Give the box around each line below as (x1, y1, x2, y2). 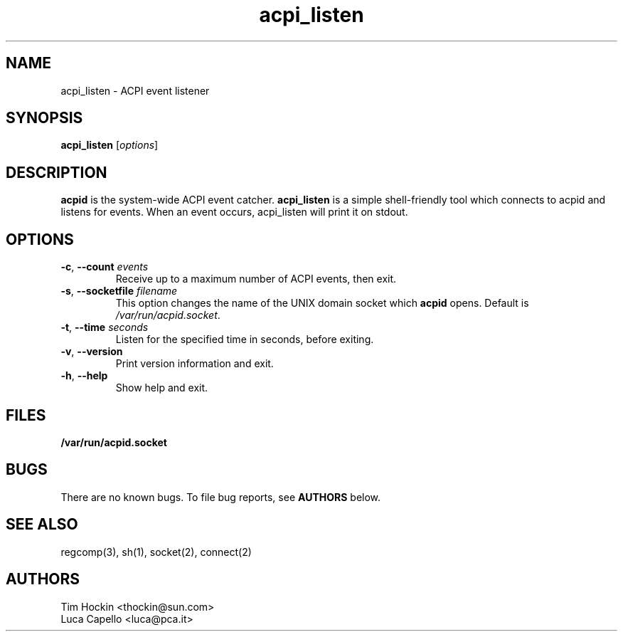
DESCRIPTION (6, 163, 107, 181)
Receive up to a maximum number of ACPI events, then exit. (115, 273, 397, 285)
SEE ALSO (6, 515, 78, 534)
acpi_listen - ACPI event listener (60, 84, 210, 97)
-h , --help (60, 369, 108, 382)
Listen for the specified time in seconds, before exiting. (115, 333, 374, 346)
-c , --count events (60, 260, 149, 273)
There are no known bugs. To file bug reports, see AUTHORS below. (60, 490, 381, 503)
